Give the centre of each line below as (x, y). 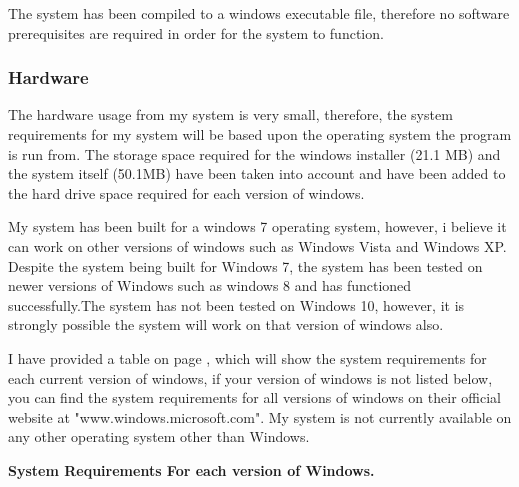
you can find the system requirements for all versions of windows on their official (254, 397)
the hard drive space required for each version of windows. (186, 192)
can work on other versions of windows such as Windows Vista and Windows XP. (257, 245)
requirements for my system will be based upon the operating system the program (260, 134)
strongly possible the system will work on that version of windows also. (226, 324)
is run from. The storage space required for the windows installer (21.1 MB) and (254, 153)
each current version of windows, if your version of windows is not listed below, (250, 377)
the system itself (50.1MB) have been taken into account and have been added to (257, 173)
